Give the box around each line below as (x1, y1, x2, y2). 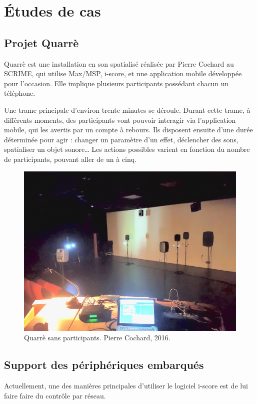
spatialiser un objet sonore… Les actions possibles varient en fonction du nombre (4, 144, 250, 154)
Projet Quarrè (4, 35, 79, 50)
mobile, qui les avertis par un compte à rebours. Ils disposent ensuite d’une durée (4, 124, 253, 135)
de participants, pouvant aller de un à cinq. (4, 153, 137, 164)
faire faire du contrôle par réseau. (4, 390, 106, 400)
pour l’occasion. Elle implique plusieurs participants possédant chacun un (4, 78, 229, 88)
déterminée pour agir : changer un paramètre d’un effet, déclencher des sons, (4, 134, 238, 144)
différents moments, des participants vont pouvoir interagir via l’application (4, 114, 236, 125)
